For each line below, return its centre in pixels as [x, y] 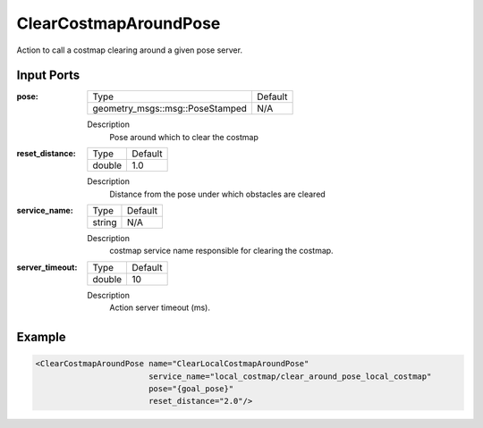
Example [41, 337]
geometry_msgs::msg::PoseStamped [170, 109]
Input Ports [48, 76]
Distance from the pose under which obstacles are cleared [217, 194]
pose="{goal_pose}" [191, 388]
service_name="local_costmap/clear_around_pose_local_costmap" [290, 376]
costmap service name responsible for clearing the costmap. [222, 251]
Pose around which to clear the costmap [184, 137]
